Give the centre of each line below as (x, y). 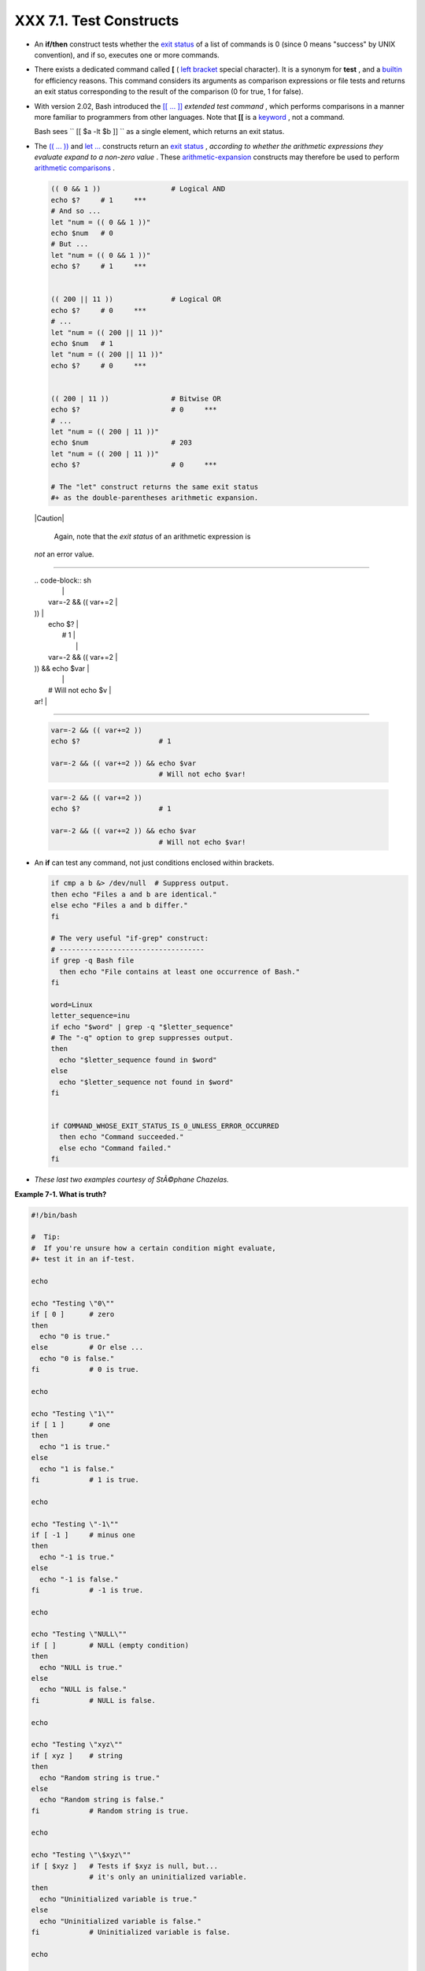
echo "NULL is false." (83, 1690)
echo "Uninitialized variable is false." (121, 1921)
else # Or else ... (87, 1347)
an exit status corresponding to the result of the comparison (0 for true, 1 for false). (169, 91)
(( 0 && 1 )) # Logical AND (138, 189)
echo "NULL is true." (81, 1667)
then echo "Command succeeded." (122, 1137)
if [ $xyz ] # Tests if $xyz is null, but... (124, 1866)
